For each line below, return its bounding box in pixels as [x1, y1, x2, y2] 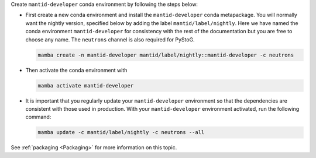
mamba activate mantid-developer [37, 82, 134, 89]
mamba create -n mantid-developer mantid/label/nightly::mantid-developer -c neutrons [37, 51, 294, 58]
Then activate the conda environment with [25, 66, 128, 73]
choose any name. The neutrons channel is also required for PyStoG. [25, 36, 195, 43]
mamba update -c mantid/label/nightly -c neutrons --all [37, 129, 205, 136]
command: [25, 114, 51, 121]
